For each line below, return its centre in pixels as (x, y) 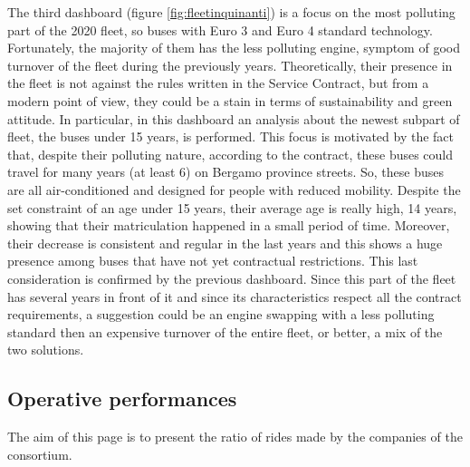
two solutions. (46, 350)
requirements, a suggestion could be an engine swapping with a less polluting (221, 314)
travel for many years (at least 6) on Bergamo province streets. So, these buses (225, 172)
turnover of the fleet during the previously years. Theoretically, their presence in (230, 65)
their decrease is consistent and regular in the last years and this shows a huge (225, 243)
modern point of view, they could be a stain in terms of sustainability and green (230, 100)
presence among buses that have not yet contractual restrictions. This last (213, 261)
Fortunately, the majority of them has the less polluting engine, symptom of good (234, 48)
